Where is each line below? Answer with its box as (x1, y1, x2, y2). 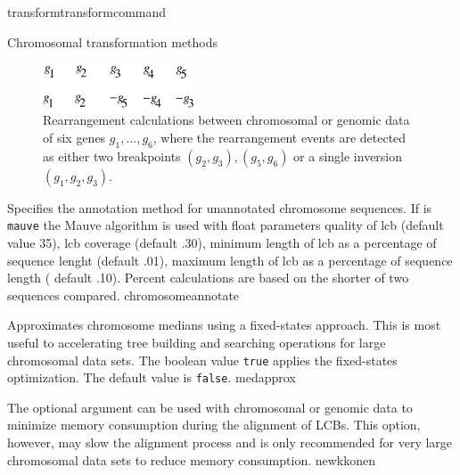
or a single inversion (293, 146, 403, 165)
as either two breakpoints (43, 146, 181, 165)
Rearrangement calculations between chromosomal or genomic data (43, 111, 410, 129)
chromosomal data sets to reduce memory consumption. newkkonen (7, 450, 376, 469)
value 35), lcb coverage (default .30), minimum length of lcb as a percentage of (7, 233, 437, 251)
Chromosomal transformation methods (7, 32, 218, 51)
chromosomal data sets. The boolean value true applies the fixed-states (7, 350, 398, 369)
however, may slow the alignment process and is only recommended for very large (7, 433, 453, 452)
